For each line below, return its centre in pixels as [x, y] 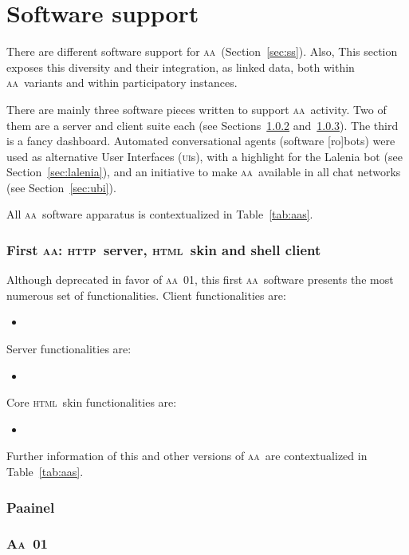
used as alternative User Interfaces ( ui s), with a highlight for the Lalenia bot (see [204, 156]
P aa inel [31, 507]
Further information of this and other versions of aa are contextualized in [187, 456]
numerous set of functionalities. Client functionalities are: [146, 295]
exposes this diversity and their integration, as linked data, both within [181, 67]
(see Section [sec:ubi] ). [61, 187]
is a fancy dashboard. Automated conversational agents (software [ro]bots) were [201, 141]
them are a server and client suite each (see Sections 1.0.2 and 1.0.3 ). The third [203, 125]
